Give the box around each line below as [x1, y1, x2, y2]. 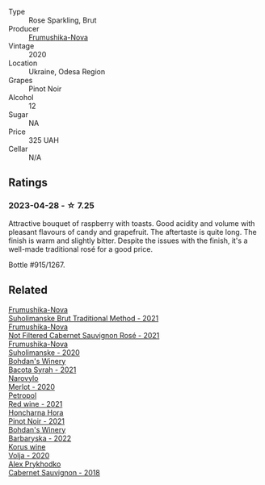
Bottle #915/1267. [8, 260, 65, 270]
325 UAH [28, 136, 59, 144]
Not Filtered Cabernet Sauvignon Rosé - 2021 [8, 330, 160, 340]
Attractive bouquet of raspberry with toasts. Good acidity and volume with [8, 218, 255, 228]
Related [8, 283, 48, 297]
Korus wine [8, 441, 46, 451]
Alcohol [8, 93, 34, 102]
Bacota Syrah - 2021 [8, 365, 77, 374]
